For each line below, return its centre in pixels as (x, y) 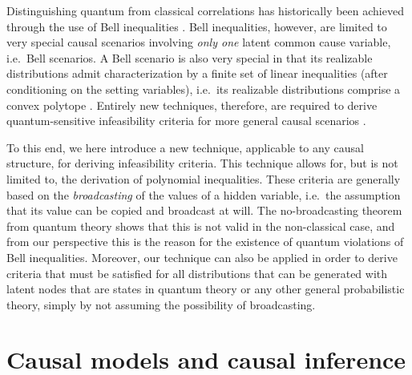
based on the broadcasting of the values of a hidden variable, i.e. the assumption (204, 194)
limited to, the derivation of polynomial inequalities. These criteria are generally (204, 178)
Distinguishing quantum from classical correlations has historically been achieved (205, 10)
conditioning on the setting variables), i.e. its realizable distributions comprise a (204, 89)
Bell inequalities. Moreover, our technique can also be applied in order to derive (202, 257)
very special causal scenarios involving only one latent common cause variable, (199, 42)
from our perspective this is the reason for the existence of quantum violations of (205, 242)
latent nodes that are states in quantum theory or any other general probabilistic (206, 289)
